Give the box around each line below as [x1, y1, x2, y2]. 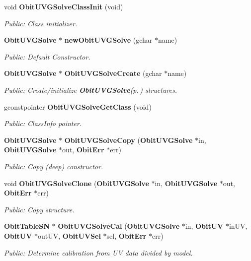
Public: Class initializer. [4, 18, 78, 28]
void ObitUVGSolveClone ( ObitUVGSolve [4, 178, 149, 188]
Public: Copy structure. [4, 204, 75, 214]
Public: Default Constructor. [4, 51, 90, 62]
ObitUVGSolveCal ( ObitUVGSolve [58, 221, 180, 231]
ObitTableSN [4, 221, 50, 231]
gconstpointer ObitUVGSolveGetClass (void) [4, 101, 152, 112]
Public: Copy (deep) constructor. [4, 161, 103, 171]
